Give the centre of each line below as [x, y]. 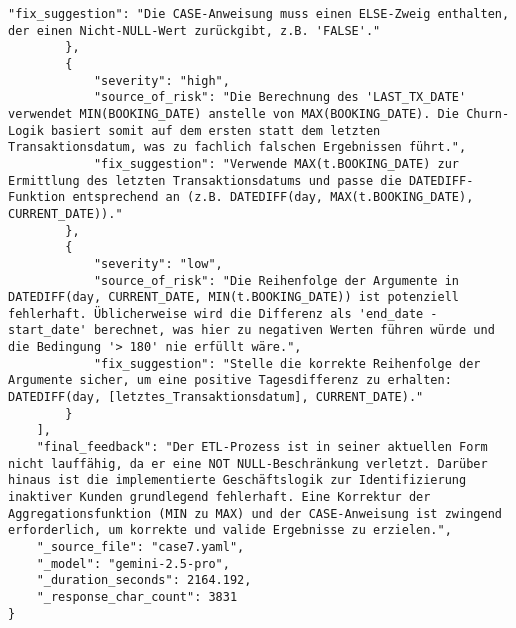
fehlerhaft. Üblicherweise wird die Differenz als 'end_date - [223, 313]
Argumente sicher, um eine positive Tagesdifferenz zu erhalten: [230, 380]
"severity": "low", [158, 263]
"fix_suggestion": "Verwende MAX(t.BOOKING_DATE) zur [276, 163]
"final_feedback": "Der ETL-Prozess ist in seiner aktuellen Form [262, 447]
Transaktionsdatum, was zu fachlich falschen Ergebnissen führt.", [237, 147]
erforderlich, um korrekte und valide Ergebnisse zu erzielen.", [230, 530]
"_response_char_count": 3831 [137, 596]
